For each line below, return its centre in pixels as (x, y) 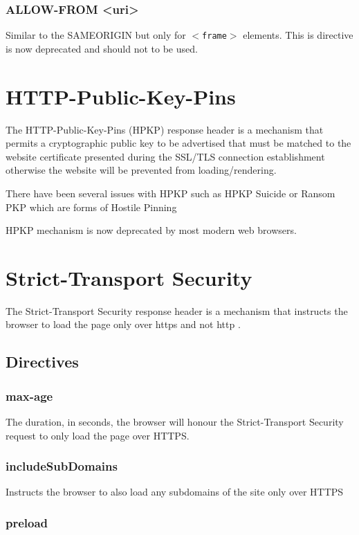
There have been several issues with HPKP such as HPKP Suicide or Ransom (171, 193)
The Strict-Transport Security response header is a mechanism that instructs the (177, 310)
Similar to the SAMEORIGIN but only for (96, 35)
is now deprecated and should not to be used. (102, 48)
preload (27, 522)
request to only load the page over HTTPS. (98, 435)
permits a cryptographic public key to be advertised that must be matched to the (178, 143)
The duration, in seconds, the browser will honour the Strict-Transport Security (175, 422)
